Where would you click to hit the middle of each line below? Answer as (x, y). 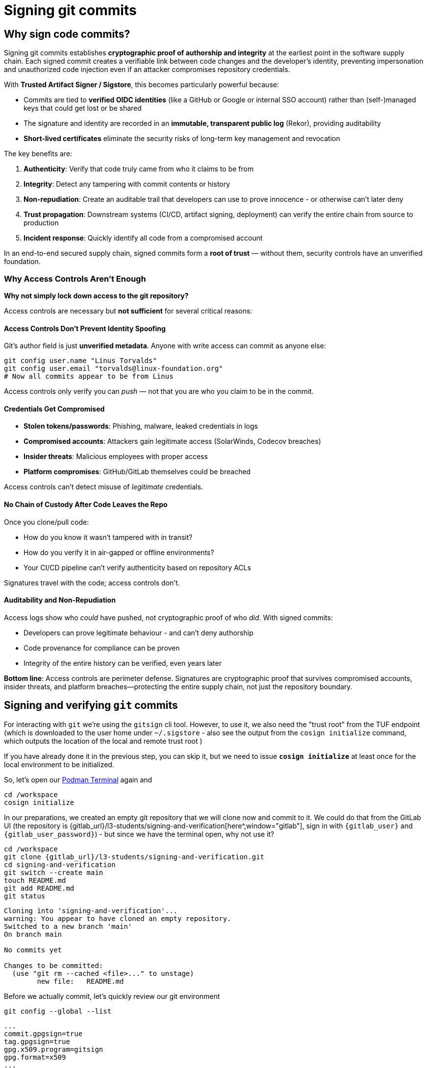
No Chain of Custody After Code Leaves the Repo (86, 504)
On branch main (33, 934)
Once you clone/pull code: (47, 522)
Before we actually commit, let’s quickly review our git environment (112, 996)
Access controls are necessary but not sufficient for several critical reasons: (128, 311)
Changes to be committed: (54, 965)
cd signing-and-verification (60, 864)
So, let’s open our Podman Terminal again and (78, 779)
